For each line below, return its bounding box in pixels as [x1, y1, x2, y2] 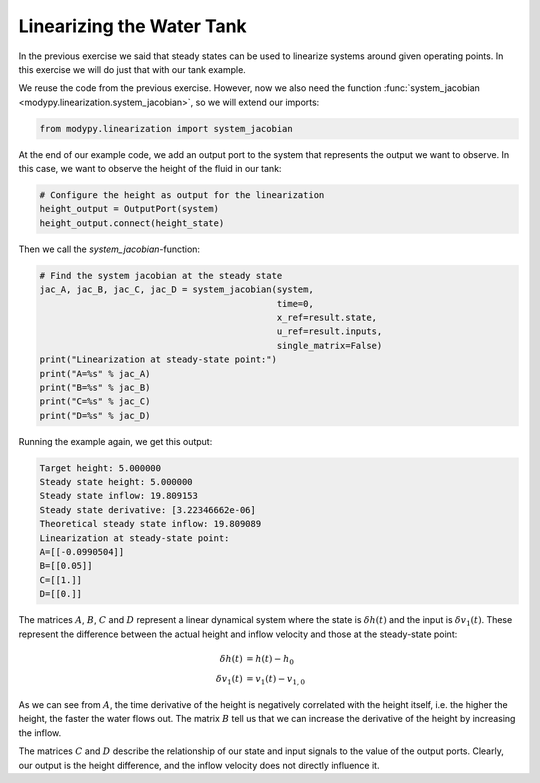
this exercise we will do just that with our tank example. [18, 63, 247, 75]
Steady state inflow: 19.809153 [39, 490, 199, 502]
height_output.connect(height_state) [39, 217, 225, 229]
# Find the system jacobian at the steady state [39, 270, 283, 281]
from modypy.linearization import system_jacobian [39, 123, 294, 134]
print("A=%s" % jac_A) [39, 368, 151, 379]
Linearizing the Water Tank [18, 15, 247, 37]
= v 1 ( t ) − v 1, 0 [246, 673, 305, 687]
